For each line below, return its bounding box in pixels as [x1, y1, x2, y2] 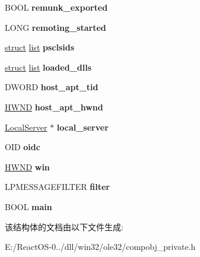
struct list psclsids [5, 41, 75, 53]
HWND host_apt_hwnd [5, 100, 103, 113]
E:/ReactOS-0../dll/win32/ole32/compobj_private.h [5, 240, 196, 253]
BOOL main [5, 200, 52, 212]
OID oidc [5, 141, 40, 153]
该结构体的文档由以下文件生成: [5, 220, 123, 233]
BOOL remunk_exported [5, 1, 108, 13]
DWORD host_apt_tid [5, 81, 99, 93]
